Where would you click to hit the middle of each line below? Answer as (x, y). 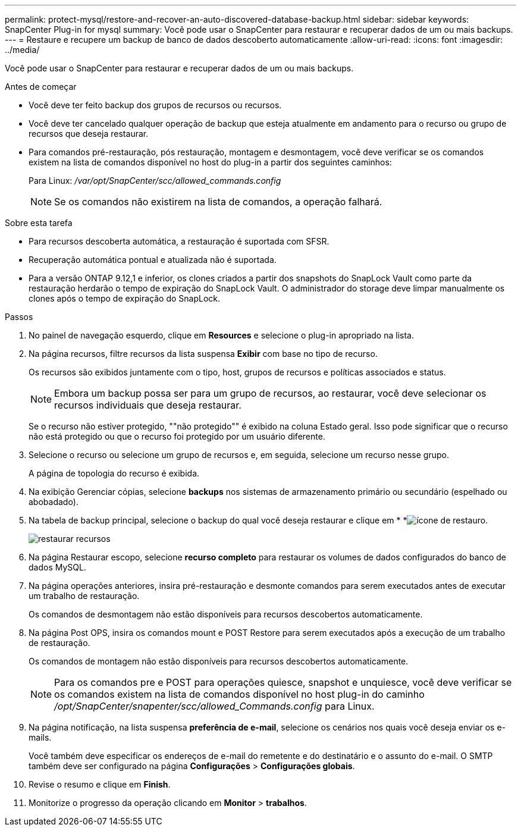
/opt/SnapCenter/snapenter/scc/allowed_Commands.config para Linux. (214, 706)
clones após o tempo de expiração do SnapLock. (125, 298)
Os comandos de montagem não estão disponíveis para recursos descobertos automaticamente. (219, 661)
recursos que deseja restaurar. (89, 134)
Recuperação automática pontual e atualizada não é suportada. (153, 260)
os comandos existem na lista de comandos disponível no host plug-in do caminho (239, 694)
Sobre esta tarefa (39, 223)
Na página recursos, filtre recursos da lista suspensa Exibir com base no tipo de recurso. (203, 354)
